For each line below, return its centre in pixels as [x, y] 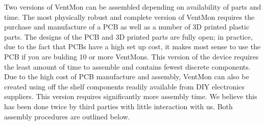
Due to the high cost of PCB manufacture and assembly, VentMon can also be [127, 76]
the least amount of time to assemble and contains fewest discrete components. [127, 66]
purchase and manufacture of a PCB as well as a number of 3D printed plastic [127, 27]
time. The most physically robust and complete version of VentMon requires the [129, 17]
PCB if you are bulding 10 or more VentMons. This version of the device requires [131, 56]
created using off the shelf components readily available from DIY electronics [124, 86]
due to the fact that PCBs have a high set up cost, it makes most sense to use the [132, 46]
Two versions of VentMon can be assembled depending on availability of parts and [133, 7]
